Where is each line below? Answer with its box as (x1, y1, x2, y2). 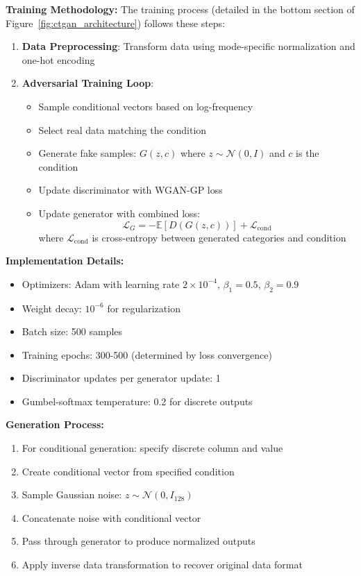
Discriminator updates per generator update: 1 (22, 371, 221, 385)
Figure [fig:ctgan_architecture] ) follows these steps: (6, 15, 226, 30)
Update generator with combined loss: (38, 205, 200, 220)
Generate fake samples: (38, 146, 137, 160)
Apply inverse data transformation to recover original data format (22, 557, 303, 572)
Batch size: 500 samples (22, 324, 123, 339)
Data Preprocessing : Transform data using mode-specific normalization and (22, 39, 355, 53)
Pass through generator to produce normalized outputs (22, 534, 255, 548)
